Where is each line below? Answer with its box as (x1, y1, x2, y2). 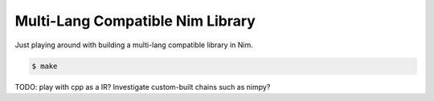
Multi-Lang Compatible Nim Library (14, 12, 256, 30)
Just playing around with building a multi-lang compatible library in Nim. (14, 40, 253, 50)
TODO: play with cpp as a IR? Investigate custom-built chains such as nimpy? (14, 82, 271, 91)
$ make (31, 61, 58, 71)
